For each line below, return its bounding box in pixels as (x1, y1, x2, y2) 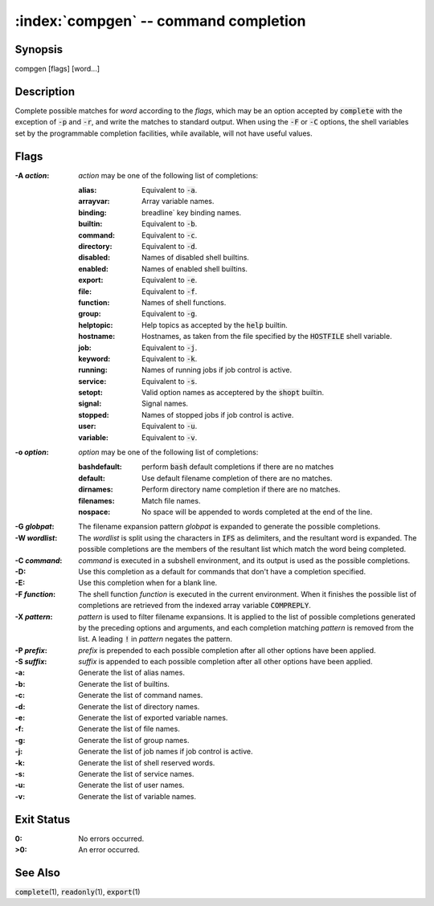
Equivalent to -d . (141, 242, 198, 251)
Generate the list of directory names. (78, 701, 200, 711)
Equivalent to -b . (141, 219, 198, 229)
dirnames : (78, 484, 113, 494)
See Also (14, 866, 60, 879)
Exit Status (14, 812, 71, 826)
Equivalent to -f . (141, 286, 198, 296)
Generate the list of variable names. (78, 791, 197, 801)
